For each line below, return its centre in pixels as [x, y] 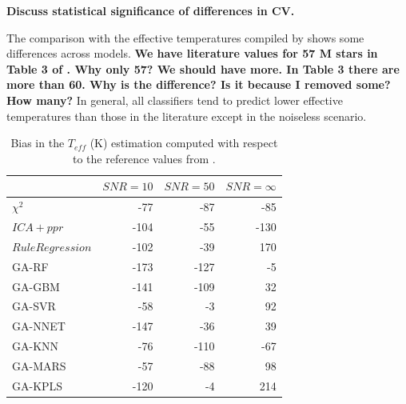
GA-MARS [39, 365]
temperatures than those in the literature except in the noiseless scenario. [187, 116]
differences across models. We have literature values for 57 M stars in [192, 53]
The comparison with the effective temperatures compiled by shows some [185, 37]
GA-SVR [34, 306]
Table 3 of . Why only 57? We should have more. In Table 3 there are [203, 68]
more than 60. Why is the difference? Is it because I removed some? [199, 84]
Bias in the [38, 143]
